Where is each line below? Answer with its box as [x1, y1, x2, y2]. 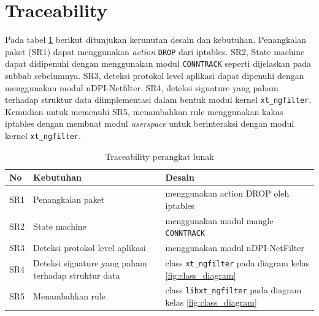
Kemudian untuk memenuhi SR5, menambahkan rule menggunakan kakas [5, 105, 283, 118]
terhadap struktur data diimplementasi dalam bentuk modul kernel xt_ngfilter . [5, 93, 312, 106]
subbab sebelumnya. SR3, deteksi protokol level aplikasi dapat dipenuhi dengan [5, 69, 304, 82]
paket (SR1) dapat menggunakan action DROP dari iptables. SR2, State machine [5, 45, 305, 58]
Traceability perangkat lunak [105, 149, 214, 162]
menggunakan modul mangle [165, 214, 274, 227]
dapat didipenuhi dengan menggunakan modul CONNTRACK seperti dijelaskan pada [5, 57, 312, 70]
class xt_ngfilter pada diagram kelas [165, 256, 310, 269]
